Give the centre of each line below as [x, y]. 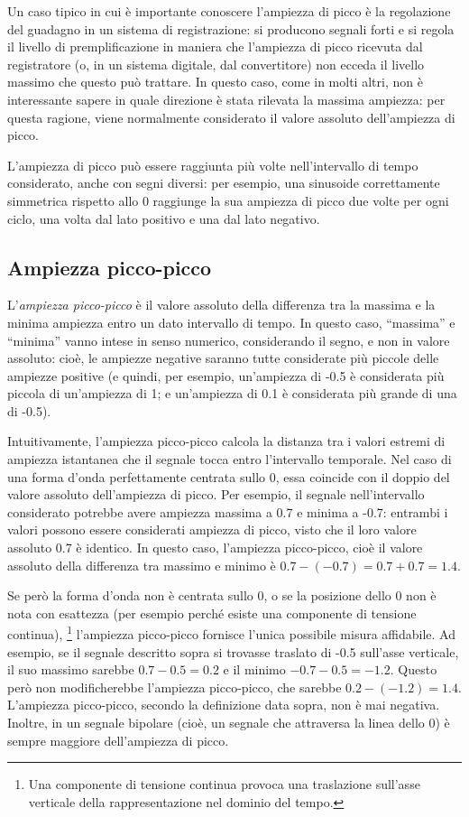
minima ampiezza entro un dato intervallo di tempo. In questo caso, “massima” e [231, 322]
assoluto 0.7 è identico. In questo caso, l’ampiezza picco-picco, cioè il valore [215, 548]
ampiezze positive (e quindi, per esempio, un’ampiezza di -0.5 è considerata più [226, 375]
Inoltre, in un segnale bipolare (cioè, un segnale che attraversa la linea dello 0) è [229, 723]
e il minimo [254, 669]
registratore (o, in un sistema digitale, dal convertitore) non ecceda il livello [216, 64]
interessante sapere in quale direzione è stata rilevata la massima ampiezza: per [226, 99]
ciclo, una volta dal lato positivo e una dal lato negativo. [164, 218]
